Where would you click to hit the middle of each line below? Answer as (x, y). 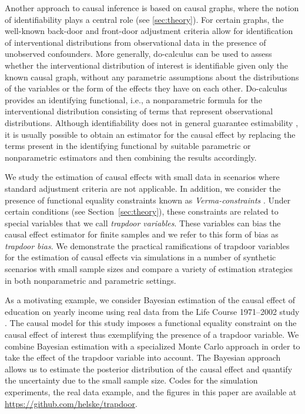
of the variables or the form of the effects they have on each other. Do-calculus (146, 88)
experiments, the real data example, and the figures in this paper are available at (151, 392)
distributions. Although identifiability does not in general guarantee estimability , (152, 122)
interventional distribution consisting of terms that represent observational (139, 111)
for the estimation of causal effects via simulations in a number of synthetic (140, 257)
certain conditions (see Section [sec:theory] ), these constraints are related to (142, 211)
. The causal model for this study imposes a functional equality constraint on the (151, 323)
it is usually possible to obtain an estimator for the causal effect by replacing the (150, 134)
